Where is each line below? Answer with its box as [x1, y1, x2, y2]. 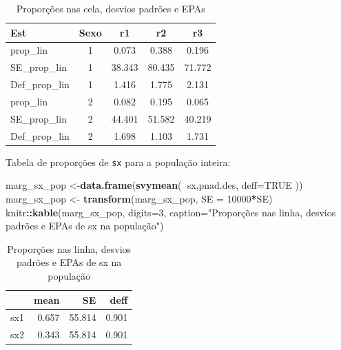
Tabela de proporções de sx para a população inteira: [6, 154, 231, 169]
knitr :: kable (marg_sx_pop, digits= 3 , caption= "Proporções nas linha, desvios [6, 205, 336, 219]
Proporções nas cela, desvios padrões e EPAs [16, 1, 205, 15]
